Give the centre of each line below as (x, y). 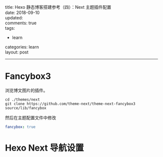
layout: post (17, 52)
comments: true (21, 23)
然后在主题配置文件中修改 (31, 118)
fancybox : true (20, 127)
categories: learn (22, 47)
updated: (14, 18)
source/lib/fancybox (26, 108)
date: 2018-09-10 (22, 13)
